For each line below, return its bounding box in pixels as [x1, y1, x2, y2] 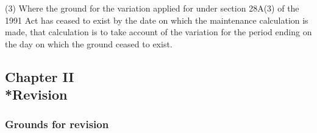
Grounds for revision [5, 117, 109, 132]
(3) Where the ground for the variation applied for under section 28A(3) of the [5, 2, 299, 14]
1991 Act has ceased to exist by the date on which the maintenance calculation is [5, 13, 308, 26]
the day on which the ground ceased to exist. [5, 37, 173, 50]
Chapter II [5, 67, 74, 86]
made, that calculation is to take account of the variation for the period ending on [5, 26, 312, 38]
